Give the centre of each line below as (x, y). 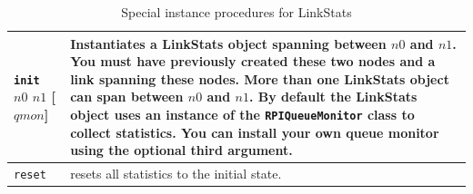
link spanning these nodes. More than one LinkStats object (260, 78)
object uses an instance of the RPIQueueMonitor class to (242, 114)
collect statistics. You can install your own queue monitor (255, 132)
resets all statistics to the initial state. (176, 174)
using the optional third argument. (181, 150)
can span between (127, 97)
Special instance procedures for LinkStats (236, 12)
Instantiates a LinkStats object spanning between (228, 43)
